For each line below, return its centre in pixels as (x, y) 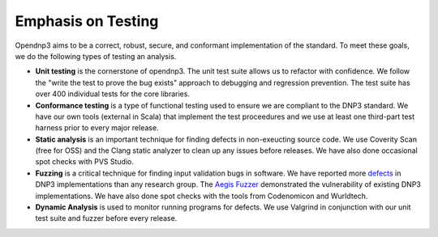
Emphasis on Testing (87, 21)
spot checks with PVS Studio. (84, 162)
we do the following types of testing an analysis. (96, 56)
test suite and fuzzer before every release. (106, 218)
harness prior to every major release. (97, 128)
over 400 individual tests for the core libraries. (113, 94)
